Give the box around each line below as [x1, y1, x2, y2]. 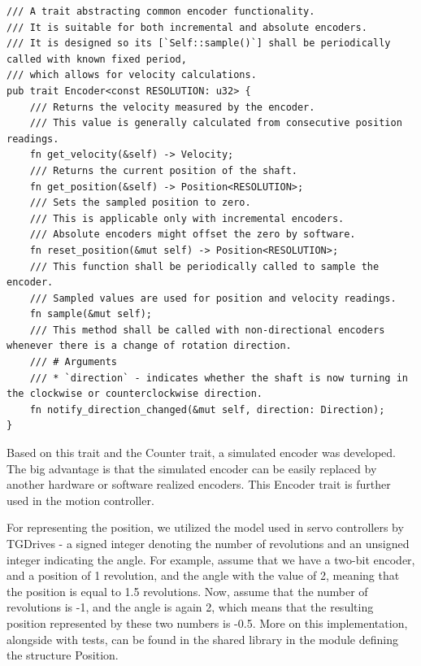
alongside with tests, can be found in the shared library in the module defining [7, 630, 398, 647]
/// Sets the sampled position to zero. [29, 197, 251, 209]
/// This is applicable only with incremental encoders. [29, 212, 345, 224]
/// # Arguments [29, 356, 118, 368]
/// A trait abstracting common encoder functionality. [7, 6, 315, 17]
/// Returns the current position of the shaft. [29, 164, 297, 176]
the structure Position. [7, 646, 119, 664]
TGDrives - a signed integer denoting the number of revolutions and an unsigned [7, 535, 410, 551]
